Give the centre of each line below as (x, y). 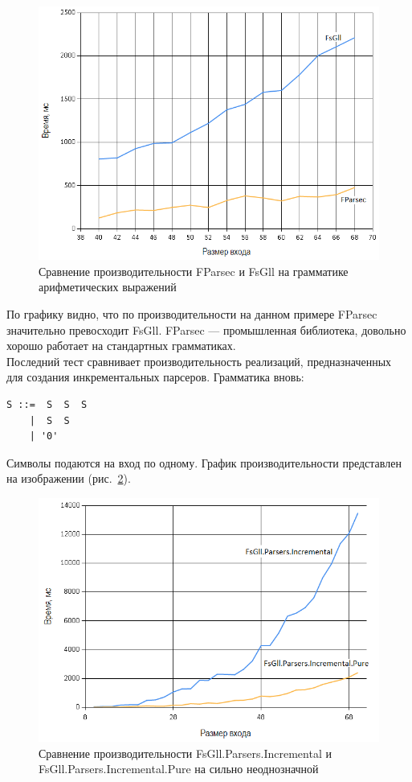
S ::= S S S (47, 404)
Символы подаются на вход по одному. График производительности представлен (204, 462)
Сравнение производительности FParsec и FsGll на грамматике (194, 271)
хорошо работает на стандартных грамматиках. (121, 346)
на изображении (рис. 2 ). (69, 478)
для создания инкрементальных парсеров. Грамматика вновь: (155, 377)
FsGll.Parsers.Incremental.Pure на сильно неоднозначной (179, 769)
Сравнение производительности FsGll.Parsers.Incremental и (185, 753)
